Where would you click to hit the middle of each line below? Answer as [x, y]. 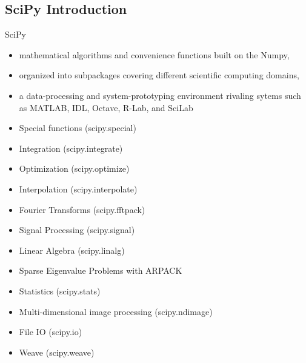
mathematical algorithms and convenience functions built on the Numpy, [154, 54]
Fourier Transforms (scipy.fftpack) [82, 209]
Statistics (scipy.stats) [60, 290]
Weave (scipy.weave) [57, 352]
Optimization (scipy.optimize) [74, 168]
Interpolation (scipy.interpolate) [78, 188]
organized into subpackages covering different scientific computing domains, [159, 75]
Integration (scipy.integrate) [71, 148]
